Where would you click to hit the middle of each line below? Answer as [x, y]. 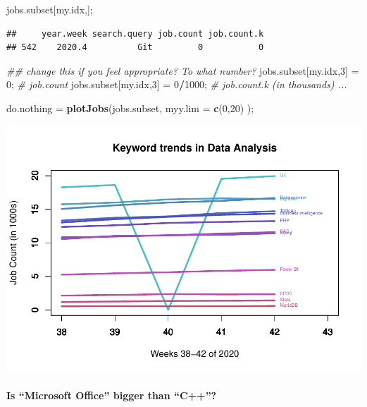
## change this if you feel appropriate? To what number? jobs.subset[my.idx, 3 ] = [183, 70]
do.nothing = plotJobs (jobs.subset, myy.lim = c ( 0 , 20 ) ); [130, 108]
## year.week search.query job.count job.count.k [135, 34]
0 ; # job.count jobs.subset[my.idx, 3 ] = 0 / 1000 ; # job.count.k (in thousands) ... [177, 84]
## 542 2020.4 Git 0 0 [135, 48]
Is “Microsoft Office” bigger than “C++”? [112, 395]
